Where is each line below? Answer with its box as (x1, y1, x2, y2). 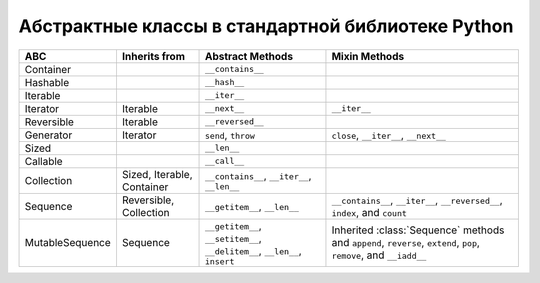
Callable (24, 154, 64, 168)
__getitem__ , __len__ (205, 199, 299, 213)
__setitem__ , (205, 231, 262, 245)
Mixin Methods (331, 49, 405, 63)
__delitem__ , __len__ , (205, 243, 302, 257)
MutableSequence (24, 236, 112, 250)
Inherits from (121, 49, 185, 63)
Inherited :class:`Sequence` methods (331, 223, 505, 237)
